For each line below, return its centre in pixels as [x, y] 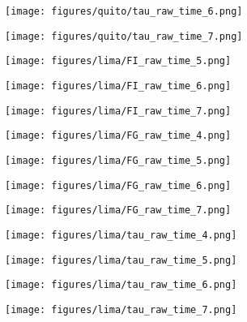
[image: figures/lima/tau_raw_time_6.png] [121, 285]
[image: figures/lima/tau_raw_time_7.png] [121, 309]
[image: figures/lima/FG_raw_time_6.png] [118, 185]
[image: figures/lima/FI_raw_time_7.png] [118, 111]
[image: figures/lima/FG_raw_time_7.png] [118, 210]
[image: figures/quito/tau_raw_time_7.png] [124, 36]
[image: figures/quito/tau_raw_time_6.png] [124, 11]
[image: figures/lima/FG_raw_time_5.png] [118, 160]
